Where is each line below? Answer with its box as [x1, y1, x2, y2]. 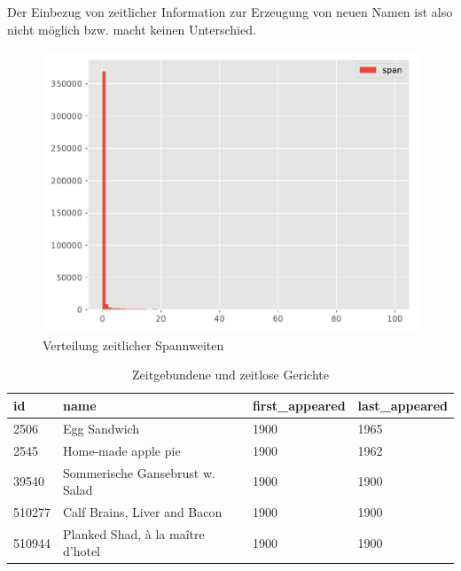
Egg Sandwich [63, 418, 140, 437]
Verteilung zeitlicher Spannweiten [43, 335, 224, 354]
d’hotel [63, 542, 101, 560]
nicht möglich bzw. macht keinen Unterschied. [7, 20, 256, 38]
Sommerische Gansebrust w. [63, 463, 215, 481]
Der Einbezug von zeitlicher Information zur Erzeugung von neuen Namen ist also [7, 3, 453, 20]
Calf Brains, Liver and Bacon [63, 502, 223, 520]
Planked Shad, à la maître [63, 524, 205, 543]
